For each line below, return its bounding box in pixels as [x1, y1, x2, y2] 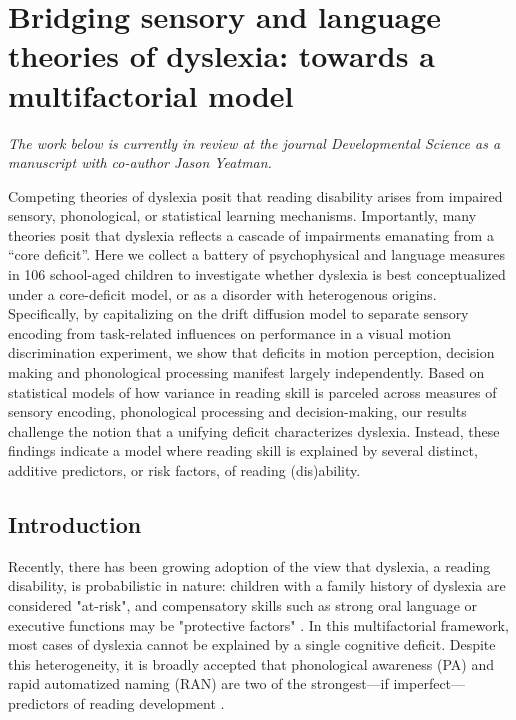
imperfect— [393, 673, 466, 694]
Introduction [8, 508, 142, 539]
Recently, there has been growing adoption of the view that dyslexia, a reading [8, 555, 491, 576]
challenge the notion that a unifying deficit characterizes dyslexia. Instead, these [8, 420, 500, 441]
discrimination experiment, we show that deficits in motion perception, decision [8, 342, 495, 363]
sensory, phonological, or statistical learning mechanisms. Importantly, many [8, 205, 477, 226]
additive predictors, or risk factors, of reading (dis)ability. [8, 460, 361, 480]
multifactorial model [8, 74, 294, 115]
